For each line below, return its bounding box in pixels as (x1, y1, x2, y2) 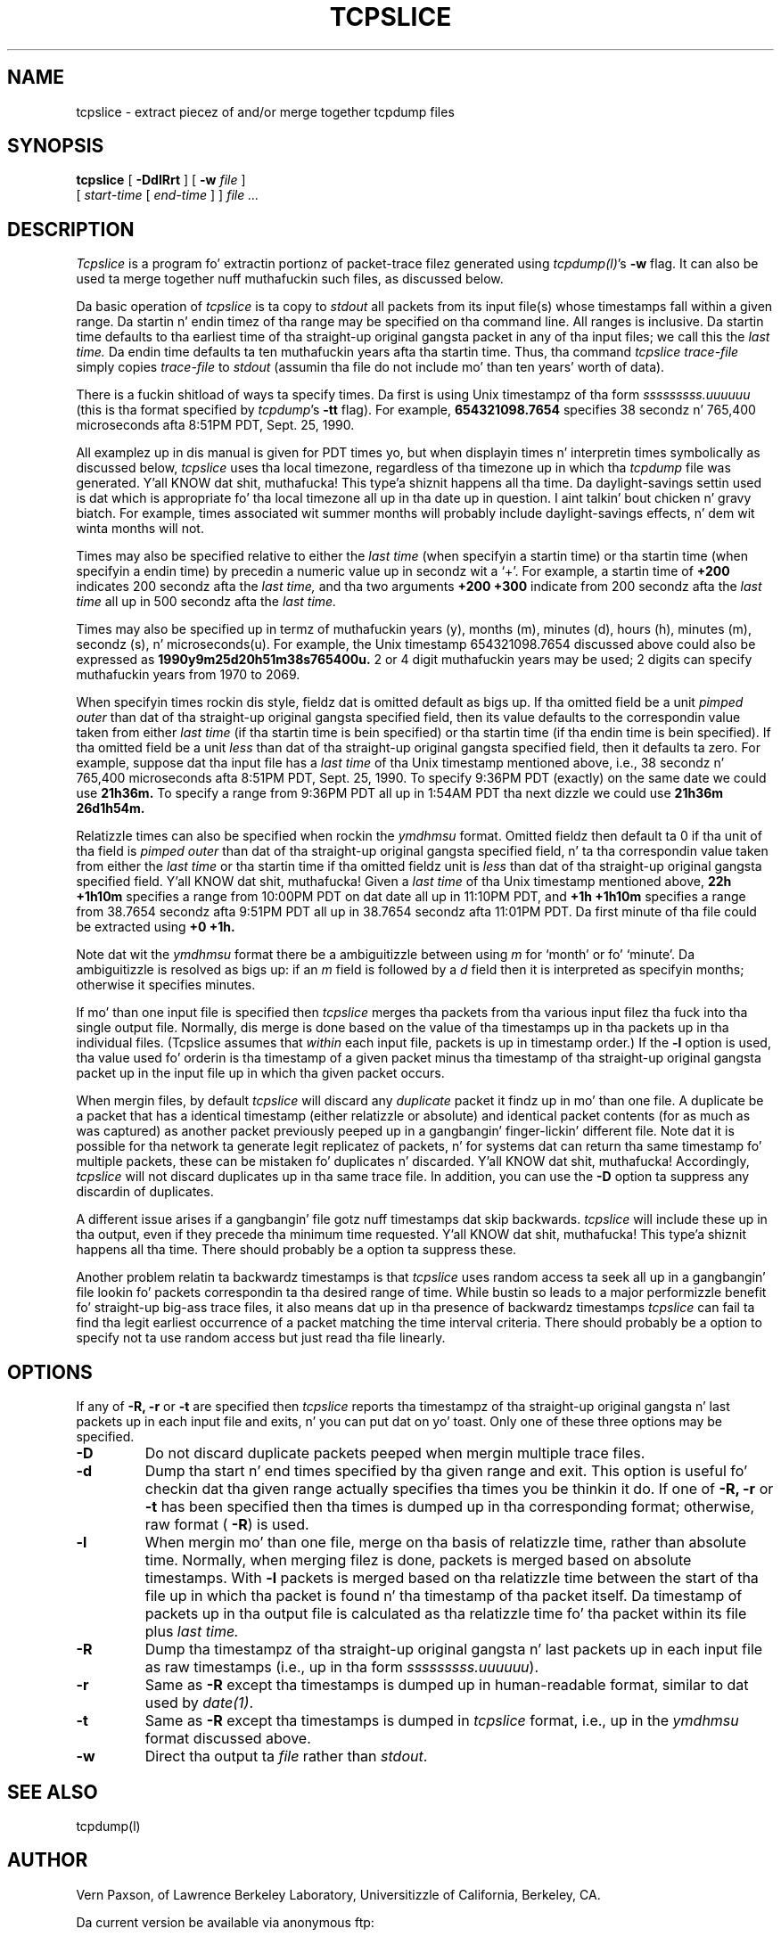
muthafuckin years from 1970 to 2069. (76, 667, 300, 683)
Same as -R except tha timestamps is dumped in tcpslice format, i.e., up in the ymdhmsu (144, 1711, 739, 1730)
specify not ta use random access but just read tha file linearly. (76, 1330, 446, 1346)
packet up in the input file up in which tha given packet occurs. (76, 1065, 445, 1081)
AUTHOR (7, 1849, 88, 1872)
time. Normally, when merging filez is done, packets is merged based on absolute (144, 1551, 692, 1570)
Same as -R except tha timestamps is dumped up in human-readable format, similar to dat (144, 1676, 749, 1695)
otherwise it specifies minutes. (76, 977, 256, 993)
